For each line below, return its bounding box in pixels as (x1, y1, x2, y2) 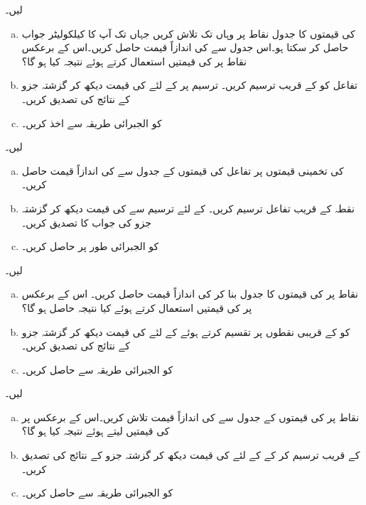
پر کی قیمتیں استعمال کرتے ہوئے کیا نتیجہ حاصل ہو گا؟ (21, 300, 252, 315)
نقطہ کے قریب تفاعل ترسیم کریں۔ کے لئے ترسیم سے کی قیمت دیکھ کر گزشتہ (21, 200, 355, 215)
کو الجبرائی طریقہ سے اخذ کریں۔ (21, 115, 162, 130)
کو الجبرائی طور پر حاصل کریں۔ (21, 239, 159, 254)
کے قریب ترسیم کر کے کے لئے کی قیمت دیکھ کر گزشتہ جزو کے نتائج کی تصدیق (21, 447, 360, 462)
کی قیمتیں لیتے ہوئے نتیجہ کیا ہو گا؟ (21, 423, 170, 438)
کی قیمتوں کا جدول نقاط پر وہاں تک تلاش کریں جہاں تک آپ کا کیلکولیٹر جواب (21, 26, 355, 40)
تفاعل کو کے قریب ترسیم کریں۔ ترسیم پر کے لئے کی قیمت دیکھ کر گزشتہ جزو (21, 77, 357, 92)
